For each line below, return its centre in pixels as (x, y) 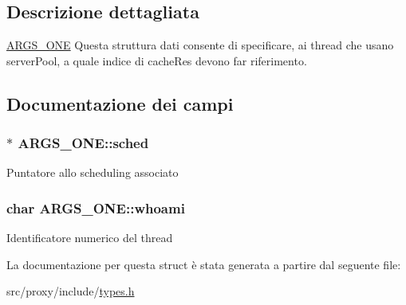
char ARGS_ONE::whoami (96, 207)
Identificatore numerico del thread (90, 238)
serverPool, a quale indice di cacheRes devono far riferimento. (157, 60)
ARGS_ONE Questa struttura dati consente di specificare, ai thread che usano (200, 45)
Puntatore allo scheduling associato (93, 172)
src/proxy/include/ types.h (71, 291)
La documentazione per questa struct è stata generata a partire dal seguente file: (204, 264)
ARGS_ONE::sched (83, 143)
